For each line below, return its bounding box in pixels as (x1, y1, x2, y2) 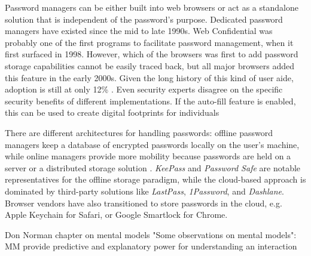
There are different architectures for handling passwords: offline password (5, 126, 273, 138)
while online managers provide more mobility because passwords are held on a (5, 150, 291, 162)
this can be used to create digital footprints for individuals (5, 106, 219, 119)
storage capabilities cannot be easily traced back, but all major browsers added (5, 59, 294, 72)
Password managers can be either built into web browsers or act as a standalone (5, 1, 298, 13)
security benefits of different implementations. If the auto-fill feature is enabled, (5, 94, 296, 107)
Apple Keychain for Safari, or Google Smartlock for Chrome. (5, 208, 228, 221)
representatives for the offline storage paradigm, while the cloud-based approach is (5, 173, 306, 186)
